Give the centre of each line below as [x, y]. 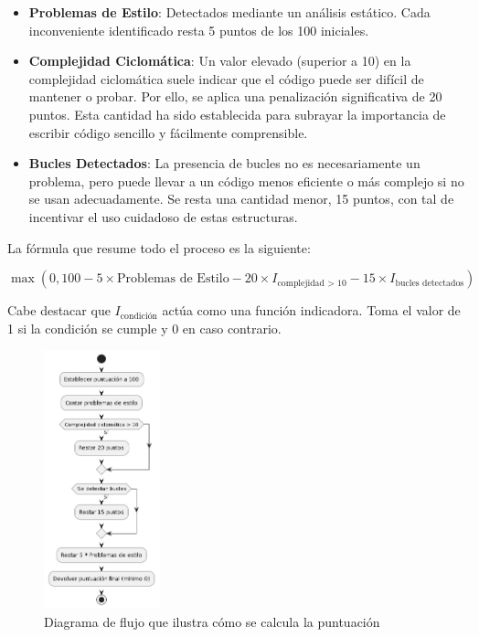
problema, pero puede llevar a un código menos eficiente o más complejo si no [246, 180]
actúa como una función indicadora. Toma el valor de [311, 310]
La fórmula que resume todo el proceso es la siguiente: [159, 247]
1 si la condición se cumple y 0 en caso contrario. [144, 328]
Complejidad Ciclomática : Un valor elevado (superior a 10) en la [220, 61]
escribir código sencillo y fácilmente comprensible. [168, 132]
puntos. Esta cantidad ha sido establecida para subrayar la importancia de [237, 114]
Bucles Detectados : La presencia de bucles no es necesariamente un [224, 163]
